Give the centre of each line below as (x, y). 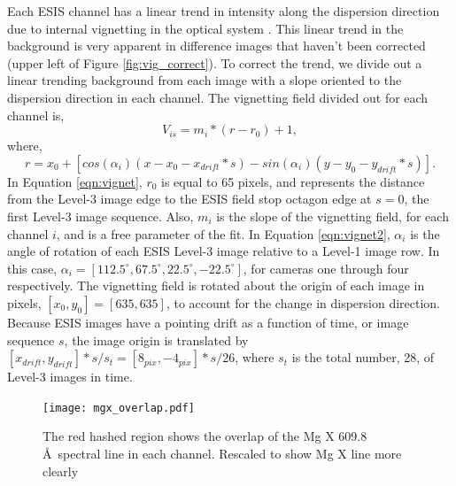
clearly (61, 471)
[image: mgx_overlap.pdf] (119, 408)
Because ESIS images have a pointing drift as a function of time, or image (208, 322)
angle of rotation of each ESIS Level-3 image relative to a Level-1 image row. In (224, 251)
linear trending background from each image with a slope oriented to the (205, 80)
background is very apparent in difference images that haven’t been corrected (216, 46)
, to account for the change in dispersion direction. (303, 302)
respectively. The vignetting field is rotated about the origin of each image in (216, 285)
